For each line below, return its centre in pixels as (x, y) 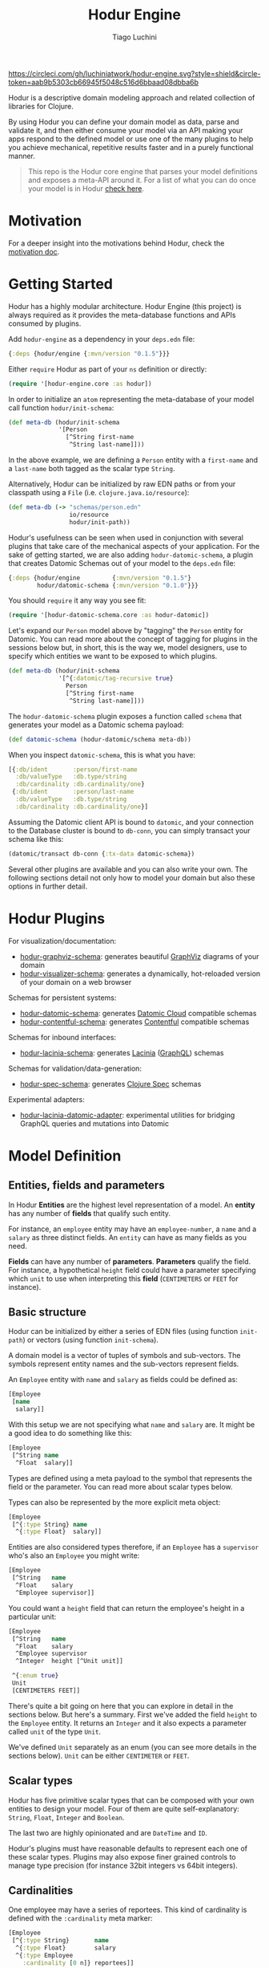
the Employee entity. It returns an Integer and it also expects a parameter (127, 1722)
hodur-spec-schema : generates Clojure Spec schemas (110, 1084)
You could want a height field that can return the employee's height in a (126, 1608)
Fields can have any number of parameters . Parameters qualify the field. (130, 1261)
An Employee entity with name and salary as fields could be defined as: (123, 1380)
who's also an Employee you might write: (74, 1555)
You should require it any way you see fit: (77, 600)
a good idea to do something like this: (70, 1433)
